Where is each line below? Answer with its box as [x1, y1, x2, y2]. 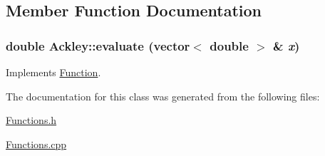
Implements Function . [6, 65, 101, 79]
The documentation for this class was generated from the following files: [6, 88, 320, 103]
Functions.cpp [6, 136, 67, 151]
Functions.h [6, 113, 57, 128]
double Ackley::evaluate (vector [6, 36, 190, 54]
